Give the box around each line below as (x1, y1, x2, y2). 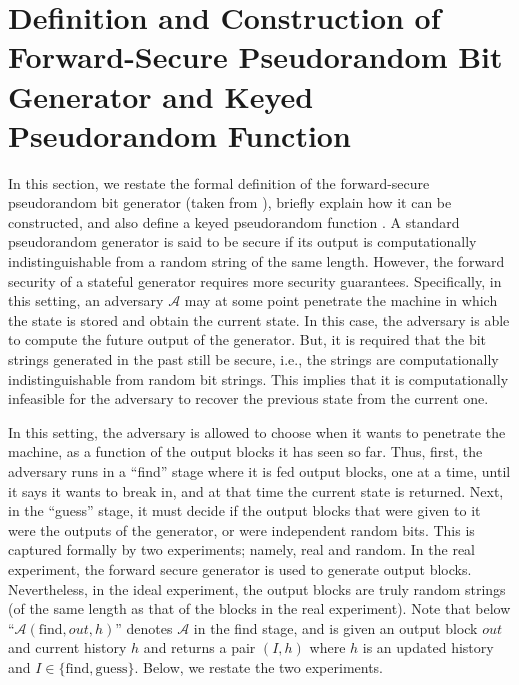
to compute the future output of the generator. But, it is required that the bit (8, 329, 487, 350)
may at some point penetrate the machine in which (184, 290, 498, 311)
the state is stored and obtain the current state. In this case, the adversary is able (8, 309, 510, 330)
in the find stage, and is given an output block (193, 617, 478, 638)
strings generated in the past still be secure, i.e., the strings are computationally (8, 349, 499, 370)
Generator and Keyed (8, 75, 314, 116)
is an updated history (362, 637, 494, 658)
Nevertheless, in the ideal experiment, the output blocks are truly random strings (8, 578, 506, 599)
